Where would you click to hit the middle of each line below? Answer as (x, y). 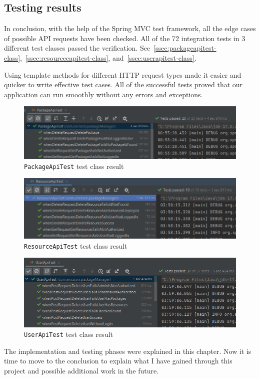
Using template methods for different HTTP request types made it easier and (123, 74)
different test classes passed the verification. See (77, 48)
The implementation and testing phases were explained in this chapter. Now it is (128, 351)
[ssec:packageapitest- (185, 48)
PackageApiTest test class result (74, 166)
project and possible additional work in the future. (81, 370)
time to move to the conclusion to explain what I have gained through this (118, 361)
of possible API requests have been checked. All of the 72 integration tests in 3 (125, 38)
